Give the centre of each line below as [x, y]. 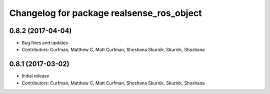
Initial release [35, 76]
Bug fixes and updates [45, 43]
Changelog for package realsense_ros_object [105, 13]
